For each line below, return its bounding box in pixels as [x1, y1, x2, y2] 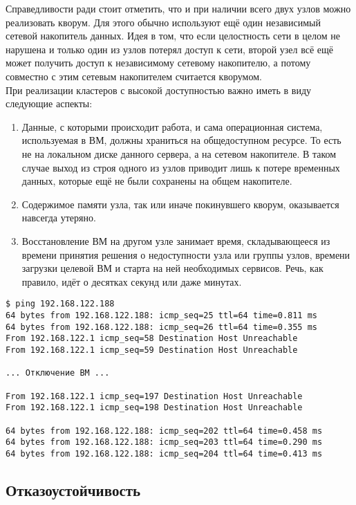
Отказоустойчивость [6, 479, 141, 500]
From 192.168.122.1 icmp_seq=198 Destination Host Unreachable [6, 403, 303, 413]
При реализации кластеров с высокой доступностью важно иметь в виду [6, 82, 312, 97]
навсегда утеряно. [21, 210, 96, 225]
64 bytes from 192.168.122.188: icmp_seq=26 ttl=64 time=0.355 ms [6, 322, 318, 332]
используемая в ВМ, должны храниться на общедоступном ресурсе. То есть [21, 133, 341, 147]
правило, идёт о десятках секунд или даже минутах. [21, 274, 242, 288]
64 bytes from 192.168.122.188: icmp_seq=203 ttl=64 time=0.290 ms [6, 437, 323, 448]
